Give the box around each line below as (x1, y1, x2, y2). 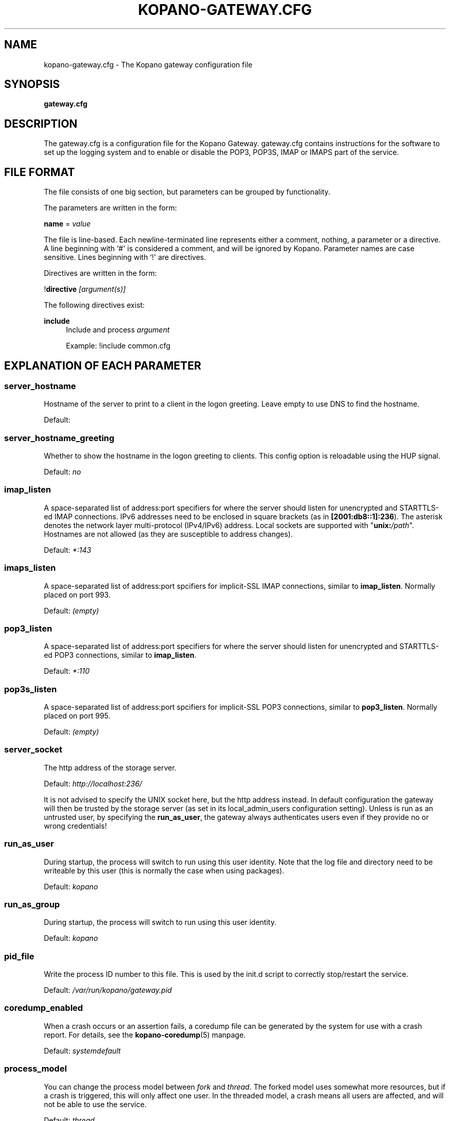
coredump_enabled (4, 1003, 83, 1013)
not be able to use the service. (44, 1099, 147, 1109)
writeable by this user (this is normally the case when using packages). (44, 866, 285, 875)
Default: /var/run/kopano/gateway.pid (44, 986, 172, 995)
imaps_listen (4, 563, 56, 573)
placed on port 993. (44, 590, 111, 599)
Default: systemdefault (44, 1046, 121, 1055)
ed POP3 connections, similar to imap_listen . (44, 651, 197, 660)
